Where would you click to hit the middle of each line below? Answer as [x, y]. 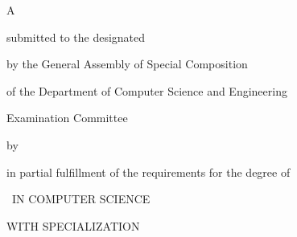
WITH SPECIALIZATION [73, 225]
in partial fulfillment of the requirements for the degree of [148, 172]
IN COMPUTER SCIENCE [81, 199]
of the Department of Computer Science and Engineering [147, 90]
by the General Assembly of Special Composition [127, 64]
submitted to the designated [76, 37]
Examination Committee [67, 118]
